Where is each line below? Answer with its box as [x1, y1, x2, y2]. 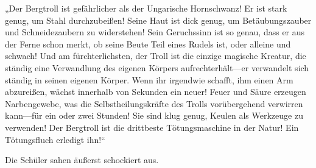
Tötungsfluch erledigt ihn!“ [5, 133, 105, 145]
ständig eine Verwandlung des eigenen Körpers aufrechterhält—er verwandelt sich [5, 61, 309, 74]
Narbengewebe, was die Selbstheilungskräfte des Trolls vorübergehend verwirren [5, 97, 303, 110]
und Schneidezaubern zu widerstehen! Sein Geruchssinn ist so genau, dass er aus [5, 26, 305, 38]
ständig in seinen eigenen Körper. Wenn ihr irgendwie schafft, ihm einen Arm [5, 73, 293, 86]
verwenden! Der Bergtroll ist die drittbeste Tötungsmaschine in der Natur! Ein [5, 121, 299, 133]
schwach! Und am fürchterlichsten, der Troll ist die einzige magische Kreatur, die [5, 49, 306, 62]
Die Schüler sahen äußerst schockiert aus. [5, 153, 159, 166]
